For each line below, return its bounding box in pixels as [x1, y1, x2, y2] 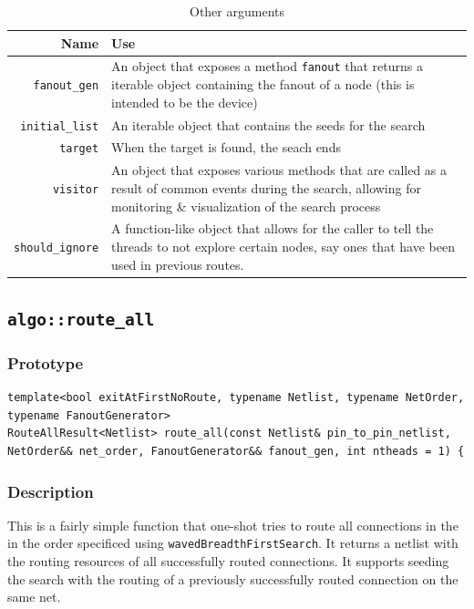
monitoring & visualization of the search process [111, 196, 381, 215]
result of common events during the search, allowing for [111, 178, 421, 197]
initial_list [20, 119, 99, 133]
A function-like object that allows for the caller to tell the [111, 219, 434, 238]
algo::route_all [7, 310, 155, 330]
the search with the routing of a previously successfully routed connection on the [7, 569, 459, 588]
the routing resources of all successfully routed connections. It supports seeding [7, 552, 449, 571]
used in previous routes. [111, 254, 244, 274]
